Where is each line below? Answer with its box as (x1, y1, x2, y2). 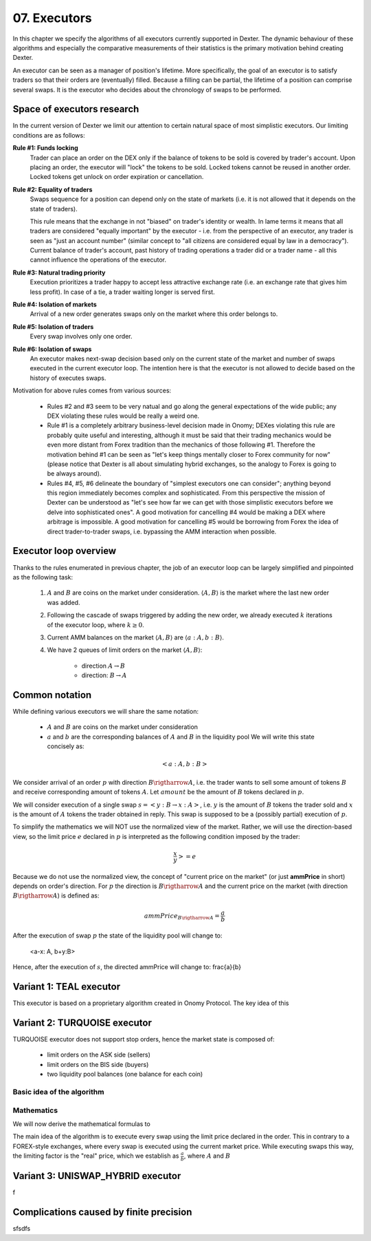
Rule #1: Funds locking (12, 144, 78, 152)
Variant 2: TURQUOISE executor (12, 1017, 153, 1028)
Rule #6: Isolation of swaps (12, 345, 92, 353)
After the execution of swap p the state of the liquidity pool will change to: (12, 931, 223, 940)
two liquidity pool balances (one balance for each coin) (47, 1070, 203, 1079)
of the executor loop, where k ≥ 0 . (47, 620, 144, 629)
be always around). (47, 469, 102, 478)
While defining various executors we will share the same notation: (12, 707, 199, 715)
